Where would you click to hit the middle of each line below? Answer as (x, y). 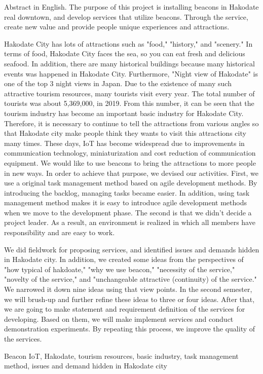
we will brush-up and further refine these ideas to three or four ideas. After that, (129, 299)
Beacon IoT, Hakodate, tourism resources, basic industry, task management (121, 356)
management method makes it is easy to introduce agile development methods (126, 202)
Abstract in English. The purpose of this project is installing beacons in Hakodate (131, 7)
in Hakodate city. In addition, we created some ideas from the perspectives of (124, 259)
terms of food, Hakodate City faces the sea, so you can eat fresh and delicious (125, 53)
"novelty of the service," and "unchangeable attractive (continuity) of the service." (130, 279)
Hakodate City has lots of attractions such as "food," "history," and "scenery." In (128, 43)
